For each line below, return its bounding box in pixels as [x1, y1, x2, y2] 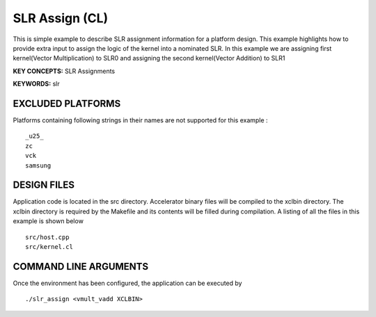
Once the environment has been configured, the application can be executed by [13, 279, 242, 287]
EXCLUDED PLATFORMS [13, 97, 121, 109]
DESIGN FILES [13, 179, 75, 191]
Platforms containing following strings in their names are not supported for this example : [13, 116, 268, 124]
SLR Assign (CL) [13, 10, 109, 26]
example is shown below [13, 217, 84, 225]
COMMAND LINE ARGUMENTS [13, 261, 149, 273]
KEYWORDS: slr [13, 80, 60, 88]
